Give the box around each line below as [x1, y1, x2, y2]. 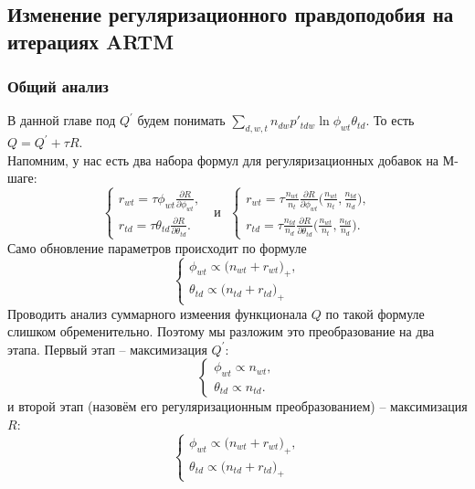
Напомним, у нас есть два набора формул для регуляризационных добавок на [7, 150, 439, 169]
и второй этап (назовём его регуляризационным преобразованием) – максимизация [7, 397, 468, 416]
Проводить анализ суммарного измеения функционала [7, 303, 308, 323]
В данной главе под [7, 111, 116, 130]
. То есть [365, 111, 415, 130]
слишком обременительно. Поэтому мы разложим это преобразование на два [7, 322, 435, 341]
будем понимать [137, 111, 226, 130]
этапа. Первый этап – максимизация [7, 339, 207, 358]
